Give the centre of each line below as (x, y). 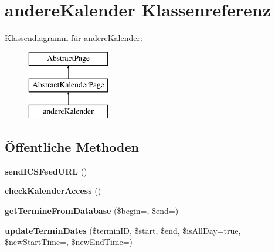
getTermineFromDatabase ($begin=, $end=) (92, 211)
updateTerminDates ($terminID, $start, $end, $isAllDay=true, (123, 230)
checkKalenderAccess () (53, 191)
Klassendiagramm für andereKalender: (74, 38)
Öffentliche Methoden (72, 147)
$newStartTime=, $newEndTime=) (69, 242)
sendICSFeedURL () (46, 171)
